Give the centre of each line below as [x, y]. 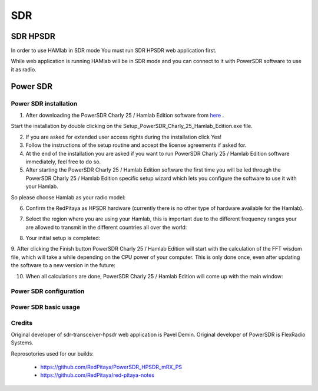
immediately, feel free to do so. [63, 162]
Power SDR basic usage [46, 307]
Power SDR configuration [48, 291]
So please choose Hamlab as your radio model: [68, 197]
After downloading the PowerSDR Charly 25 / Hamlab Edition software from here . [125, 115]
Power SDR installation [44, 103]
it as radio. [24, 69]
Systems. [22, 343]
